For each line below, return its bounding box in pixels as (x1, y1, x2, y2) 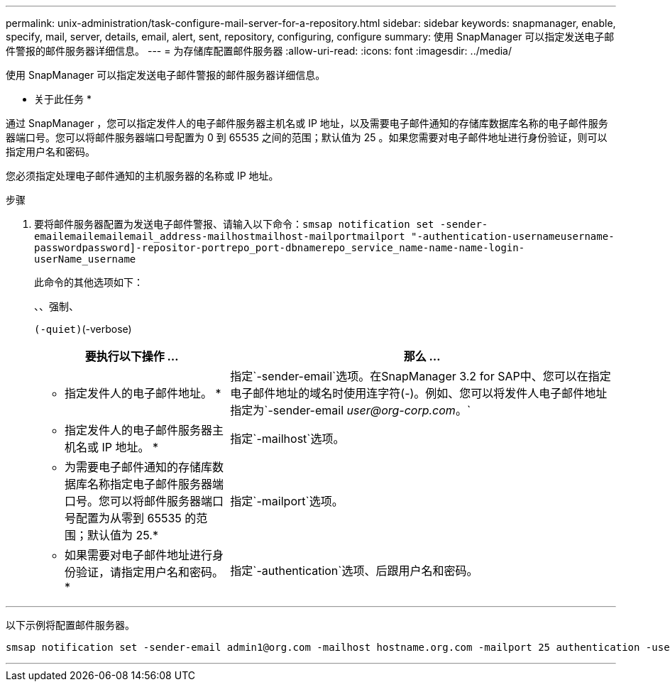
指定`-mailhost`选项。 (230, 432, 345, 446)
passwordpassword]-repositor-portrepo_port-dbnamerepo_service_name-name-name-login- (34, 242, 525, 253)
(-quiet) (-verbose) (34, 323, 132, 335)
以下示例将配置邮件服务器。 (6, 619, 135, 631)
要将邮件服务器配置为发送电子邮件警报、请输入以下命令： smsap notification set (34, 218, 434, 230)
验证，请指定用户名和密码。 (76, 565, 224, 579)
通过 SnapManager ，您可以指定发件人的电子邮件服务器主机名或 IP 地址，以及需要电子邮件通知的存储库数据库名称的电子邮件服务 (6, 117, 608, 129)
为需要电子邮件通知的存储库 (65, 460, 213, 474)
